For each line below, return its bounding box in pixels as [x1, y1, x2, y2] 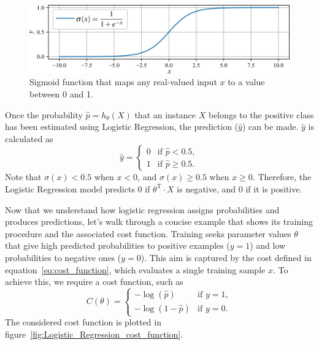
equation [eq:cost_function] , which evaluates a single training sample [5, 263, 266, 276]
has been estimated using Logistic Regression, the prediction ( [5, 120, 239, 133]
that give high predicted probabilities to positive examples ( [5, 239, 230, 252]
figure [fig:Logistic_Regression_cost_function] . [5, 327, 183, 340]
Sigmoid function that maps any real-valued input [29, 75, 217, 88]
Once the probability [5, 108, 83, 121]
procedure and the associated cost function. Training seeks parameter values [5, 227, 291, 240]
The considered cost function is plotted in [5, 316, 161, 328]
